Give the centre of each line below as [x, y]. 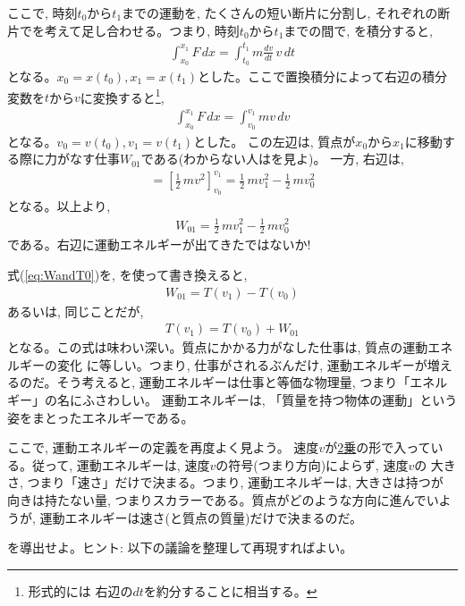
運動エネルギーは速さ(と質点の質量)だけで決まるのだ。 [201, 517]
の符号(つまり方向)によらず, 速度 [312, 464]
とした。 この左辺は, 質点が [275, 141]
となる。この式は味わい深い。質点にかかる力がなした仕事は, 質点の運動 [218, 347]
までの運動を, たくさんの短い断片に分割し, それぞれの [280, 13]
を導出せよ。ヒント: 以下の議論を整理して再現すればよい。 [180, 547]
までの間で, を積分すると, [358, 30]
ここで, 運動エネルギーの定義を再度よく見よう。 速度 [163, 447]
